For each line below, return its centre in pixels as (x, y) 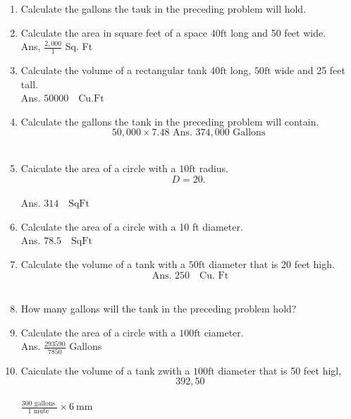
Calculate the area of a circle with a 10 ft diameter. (132, 226)
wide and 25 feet (310, 70)
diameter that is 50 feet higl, (280, 370)
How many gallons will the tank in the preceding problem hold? (159, 309)
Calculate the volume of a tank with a (103, 263)
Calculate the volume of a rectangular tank (114, 70)
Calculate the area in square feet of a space (114, 32)
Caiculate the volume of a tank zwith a (105, 370)
